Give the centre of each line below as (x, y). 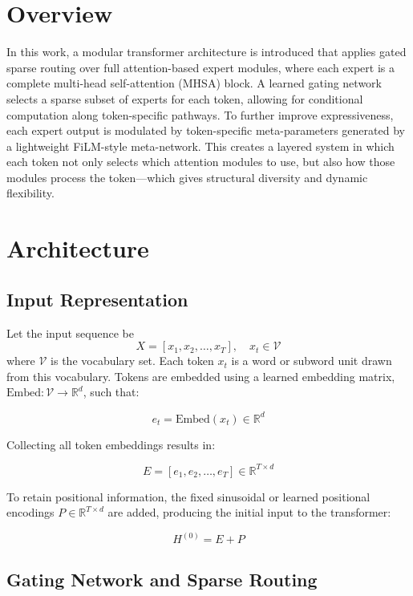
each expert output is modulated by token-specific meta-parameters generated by (206, 130)
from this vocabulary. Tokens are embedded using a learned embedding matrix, (201, 376)
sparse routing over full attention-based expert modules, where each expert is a (200, 67)
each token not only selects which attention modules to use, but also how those (201, 162)
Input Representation (97, 299)
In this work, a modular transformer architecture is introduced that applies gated (206, 52)
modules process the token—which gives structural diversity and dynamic (187, 177)
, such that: (111, 392)
